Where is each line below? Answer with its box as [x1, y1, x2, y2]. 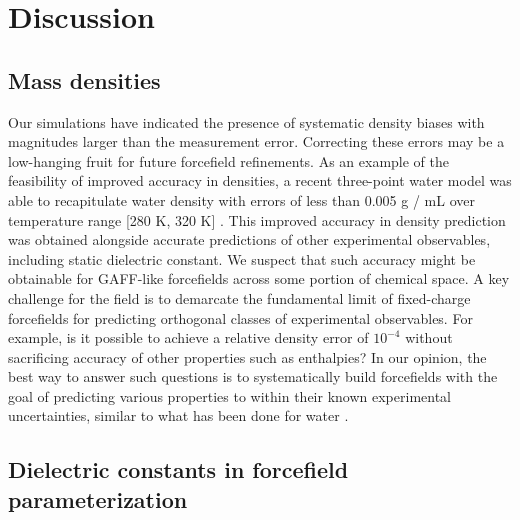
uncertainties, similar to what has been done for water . [8, 405, 349, 426]
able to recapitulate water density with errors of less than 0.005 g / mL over [8, 189, 475, 210]
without [405, 327, 453, 348]
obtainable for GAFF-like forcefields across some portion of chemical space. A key [8, 268, 510, 289]
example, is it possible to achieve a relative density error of [8, 327, 369, 348]
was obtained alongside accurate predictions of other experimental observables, [8, 229, 491, 250]
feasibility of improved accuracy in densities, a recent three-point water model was [8, 170, 512, 191]
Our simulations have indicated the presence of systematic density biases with [8, 111, 485, 132]
